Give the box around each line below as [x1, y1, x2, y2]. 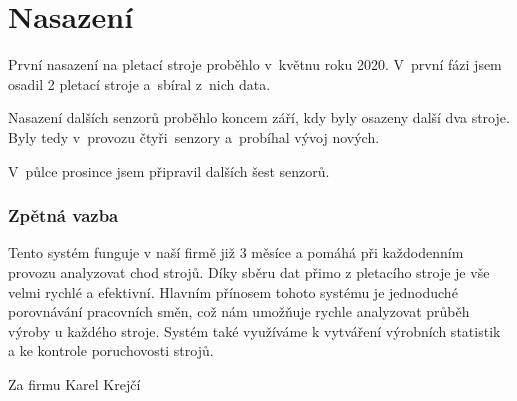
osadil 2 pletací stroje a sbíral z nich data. [8, 73, 271, 94]
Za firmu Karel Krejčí [8, 373, 141, 394]
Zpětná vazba [8, 203, 119, 228]
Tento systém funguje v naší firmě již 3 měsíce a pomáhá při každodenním [8, 242, 464, 263]
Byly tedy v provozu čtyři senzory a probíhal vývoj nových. [8, 126, 380, 147]
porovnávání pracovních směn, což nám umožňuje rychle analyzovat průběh [8, 301, 470, 322]
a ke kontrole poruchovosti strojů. [8, 340, 214, 361]
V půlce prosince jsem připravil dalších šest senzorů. [8, 160, 330, 181]
